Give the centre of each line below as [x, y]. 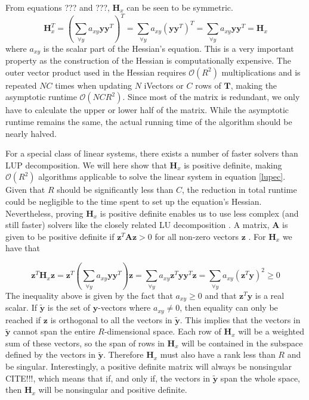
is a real [270, 295]
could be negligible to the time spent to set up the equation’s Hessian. [134, 201]
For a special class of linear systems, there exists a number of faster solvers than [152, 153]
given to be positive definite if [60, 236]
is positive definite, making [233, 165]
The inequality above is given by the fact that [89, 295]
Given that [25, 190]
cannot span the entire [54, 331]
